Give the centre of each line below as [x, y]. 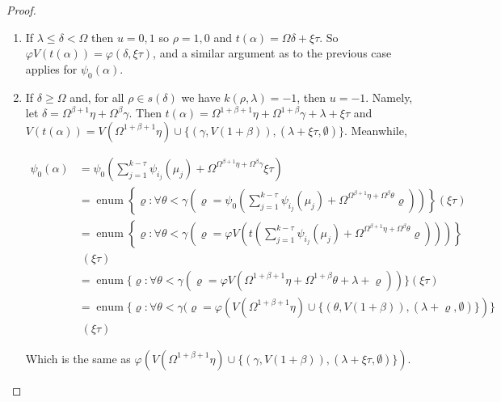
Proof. [21, 10]
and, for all [97, 97]
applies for [51, 68]
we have [201, 97]
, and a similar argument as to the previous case [272, 53]
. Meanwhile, [376, 130]
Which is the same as [78, 358]
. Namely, [389, 97]
